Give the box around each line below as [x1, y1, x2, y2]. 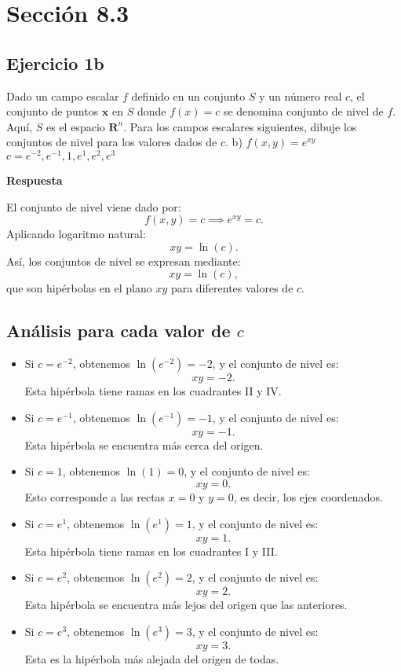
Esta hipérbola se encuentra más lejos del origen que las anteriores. [24, 597, 348, 613]
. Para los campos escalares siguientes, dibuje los [123, 118, 357, 134]
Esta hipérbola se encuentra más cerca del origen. [24, 436, 264, 453]
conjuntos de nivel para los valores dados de [6, 134, 217, 150]
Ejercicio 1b [6, 50, 104, 75]
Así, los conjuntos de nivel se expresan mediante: [6, 252, 241, 269]
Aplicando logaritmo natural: [6, 226, 146, 242]
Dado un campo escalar [6, 87, 119, 104]
